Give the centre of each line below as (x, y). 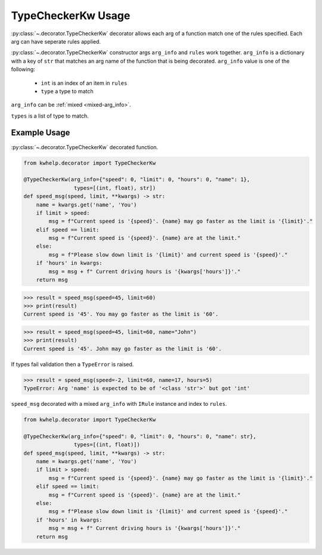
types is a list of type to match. (50, 116)
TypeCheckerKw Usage (71, 16)
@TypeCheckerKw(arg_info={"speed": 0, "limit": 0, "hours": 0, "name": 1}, (137, 180)
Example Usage (41, 133)
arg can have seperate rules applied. (56, 41)
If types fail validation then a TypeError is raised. (72, 364)
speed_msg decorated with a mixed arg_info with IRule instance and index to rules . (119, 404)
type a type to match (67, 91)
